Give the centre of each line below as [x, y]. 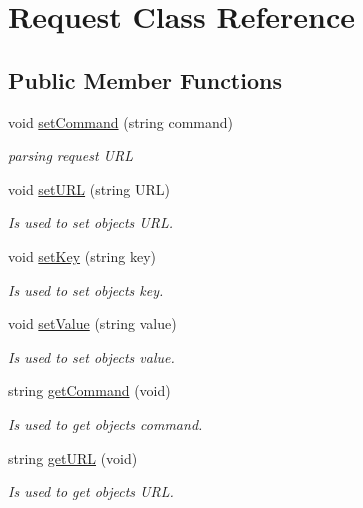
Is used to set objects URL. [91, 222]
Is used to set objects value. [91, 356]
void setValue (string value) [92, 323]
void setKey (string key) [82, 255]
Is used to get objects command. [105, 423]
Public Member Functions [145, 79]
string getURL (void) [73, 457]
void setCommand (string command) [120, 121]
